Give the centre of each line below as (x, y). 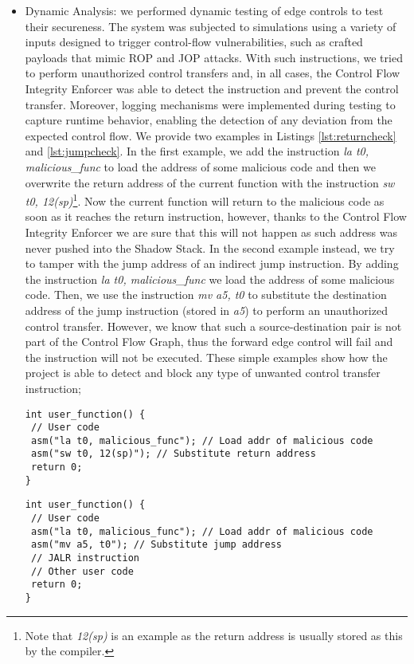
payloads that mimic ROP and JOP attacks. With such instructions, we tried (214, 57)
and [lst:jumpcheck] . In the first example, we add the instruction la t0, (197, 151)
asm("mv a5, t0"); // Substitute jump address (156, 545)
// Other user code (82, 571)
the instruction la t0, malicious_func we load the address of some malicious (210, 279)
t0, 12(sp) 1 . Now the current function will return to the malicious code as (205, 200)
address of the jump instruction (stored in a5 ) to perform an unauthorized (206, 310)
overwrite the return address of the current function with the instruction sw (210, 182)
